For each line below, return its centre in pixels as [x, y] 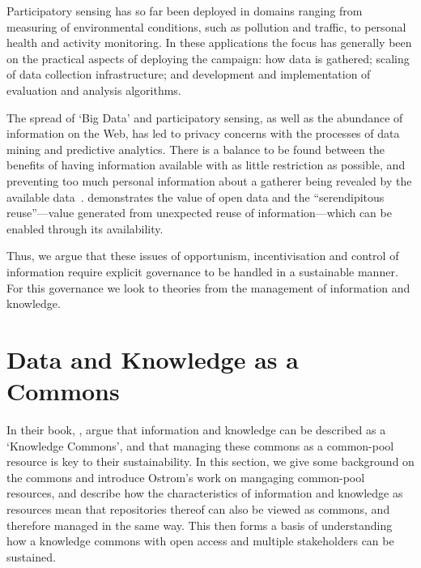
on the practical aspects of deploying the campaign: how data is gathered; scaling [208, 58]
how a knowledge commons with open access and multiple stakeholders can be [200, 541]
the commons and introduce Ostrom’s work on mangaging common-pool [186, 477]
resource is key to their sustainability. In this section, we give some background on [210, 461]
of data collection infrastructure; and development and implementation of [189, 74]
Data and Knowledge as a [153, 359]
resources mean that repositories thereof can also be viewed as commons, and [198, 508]
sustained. [31, 556]
